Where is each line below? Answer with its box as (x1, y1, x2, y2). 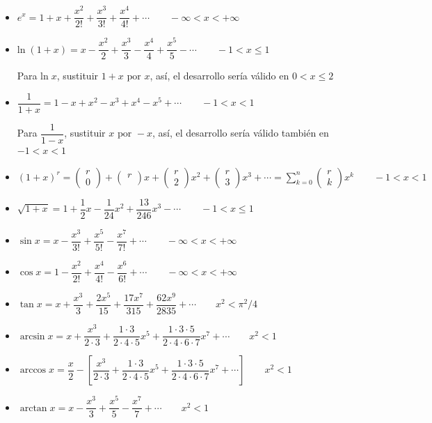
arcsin (19, 331, 45, 341)
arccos (19, 365, 47, 376)
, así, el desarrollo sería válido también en (152, 125, 329, 140)
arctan (19, 403, 47, 413)
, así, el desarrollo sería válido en (150, 68, 289, 83)
